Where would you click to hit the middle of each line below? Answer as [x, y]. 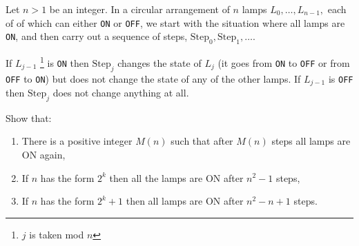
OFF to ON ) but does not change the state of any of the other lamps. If [153, 78]
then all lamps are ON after [185, 201]
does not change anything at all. [121, 92]
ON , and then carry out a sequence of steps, [97, 36]
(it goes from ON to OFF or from [284, 62]
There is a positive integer [77, 141]
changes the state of [159, 62]
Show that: [29, 117]
